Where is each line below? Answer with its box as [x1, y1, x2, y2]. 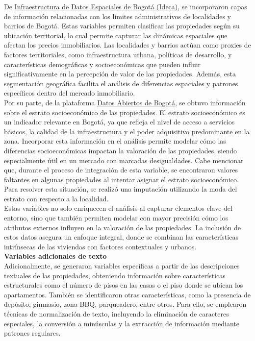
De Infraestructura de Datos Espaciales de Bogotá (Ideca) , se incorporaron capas [4, 1, 247, 11]
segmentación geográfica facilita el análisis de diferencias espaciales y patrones [4, 78, 238, 88]
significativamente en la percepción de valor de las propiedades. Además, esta [4, 69, 236, 79]
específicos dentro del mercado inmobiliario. [4, 88, 135, 98]
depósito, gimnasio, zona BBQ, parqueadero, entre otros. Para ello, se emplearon [4, 299, 247, 309]
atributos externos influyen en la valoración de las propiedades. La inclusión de [4, 222, 241, 232]
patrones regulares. [4, 328, 61, 338]
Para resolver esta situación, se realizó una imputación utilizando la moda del [4, 184, 237, 194]
